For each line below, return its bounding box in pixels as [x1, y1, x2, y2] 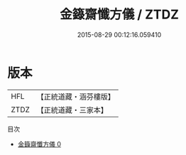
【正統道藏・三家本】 [36, 105, 109, 114]
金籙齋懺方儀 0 [17, 139, 62, 148]
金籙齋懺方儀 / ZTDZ [59, 6, 180, 23]
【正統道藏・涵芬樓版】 [36, 92, 116, 102]
